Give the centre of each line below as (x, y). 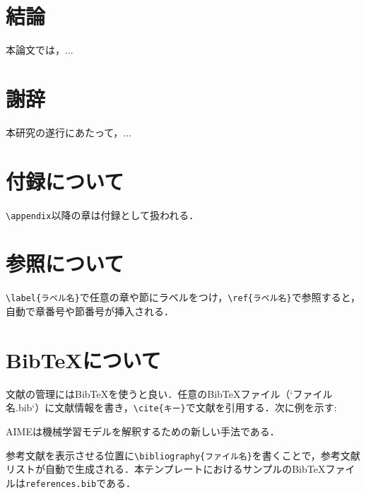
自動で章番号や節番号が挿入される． (90, 311)
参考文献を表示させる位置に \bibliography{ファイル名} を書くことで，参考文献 (183, 455)
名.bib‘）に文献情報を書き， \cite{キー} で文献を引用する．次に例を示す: (171, 407)
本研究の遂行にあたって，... (69, 132)
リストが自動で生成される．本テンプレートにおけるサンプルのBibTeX (166, 469)
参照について (65, 263)
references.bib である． (81, 482)
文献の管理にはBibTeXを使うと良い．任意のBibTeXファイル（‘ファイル (169, 393)
